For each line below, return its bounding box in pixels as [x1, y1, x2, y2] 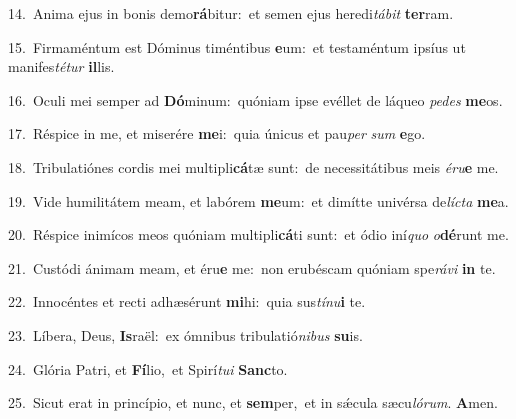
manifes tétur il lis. [8, 56, 115, 77]
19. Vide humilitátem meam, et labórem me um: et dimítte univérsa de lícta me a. [8, 190, 509, 211]
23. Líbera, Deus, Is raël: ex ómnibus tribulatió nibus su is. [8, 324, 363, 345]
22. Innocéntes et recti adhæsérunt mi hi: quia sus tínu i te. [8, 291, 366, 312]
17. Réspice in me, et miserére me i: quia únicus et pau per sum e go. [8, 123, 426, 144]
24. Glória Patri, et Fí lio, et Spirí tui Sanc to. [8, 358, 288, 379]
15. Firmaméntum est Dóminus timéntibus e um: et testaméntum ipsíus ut [8, 36, 466, 57]
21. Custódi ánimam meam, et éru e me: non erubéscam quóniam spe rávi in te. [8, 257, 496, 278]
